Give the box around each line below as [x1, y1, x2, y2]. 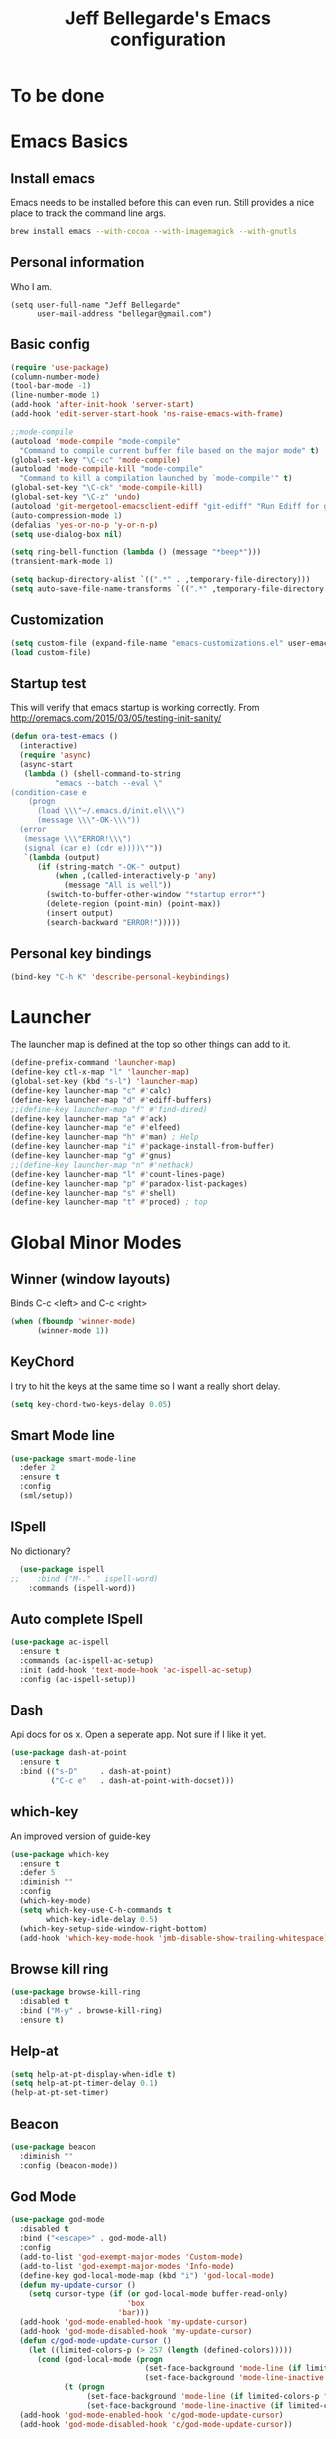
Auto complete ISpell [10, 1610, 143, 1627]
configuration [109, 28, 227, 51]
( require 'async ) [19, 750, 92, 761]
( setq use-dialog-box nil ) [10, 529, 123, 539]
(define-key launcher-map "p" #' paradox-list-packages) [10, 1178, 248, 1189]
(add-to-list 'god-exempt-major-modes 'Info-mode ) [19, 2261, 235, 2271]
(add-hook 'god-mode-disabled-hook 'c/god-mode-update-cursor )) [19, 2419, 293, 2429]
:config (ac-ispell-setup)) [19, 1674, 137, 1684]
